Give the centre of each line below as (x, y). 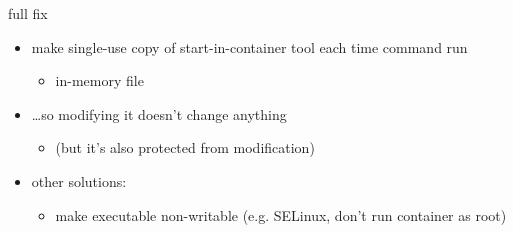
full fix (28, 13)
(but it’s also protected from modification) (185, 147)
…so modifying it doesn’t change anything (159, 113)
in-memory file (99, 80)
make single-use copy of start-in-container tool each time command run (249, 46)
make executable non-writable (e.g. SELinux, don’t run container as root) (281, 214)
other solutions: (79, 180)
